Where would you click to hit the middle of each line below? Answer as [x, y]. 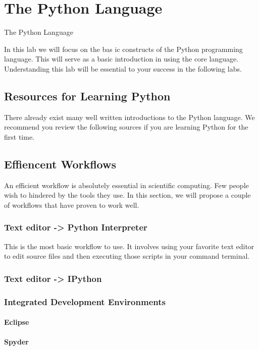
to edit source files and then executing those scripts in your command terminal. [127, 256]
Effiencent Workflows [60, 164]
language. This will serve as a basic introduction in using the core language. [121, 59]
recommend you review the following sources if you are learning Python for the [126, 127]
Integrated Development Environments [85, 301]
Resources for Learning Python [87, 96]
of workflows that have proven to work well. [72, 205]
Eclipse [17, 322]
